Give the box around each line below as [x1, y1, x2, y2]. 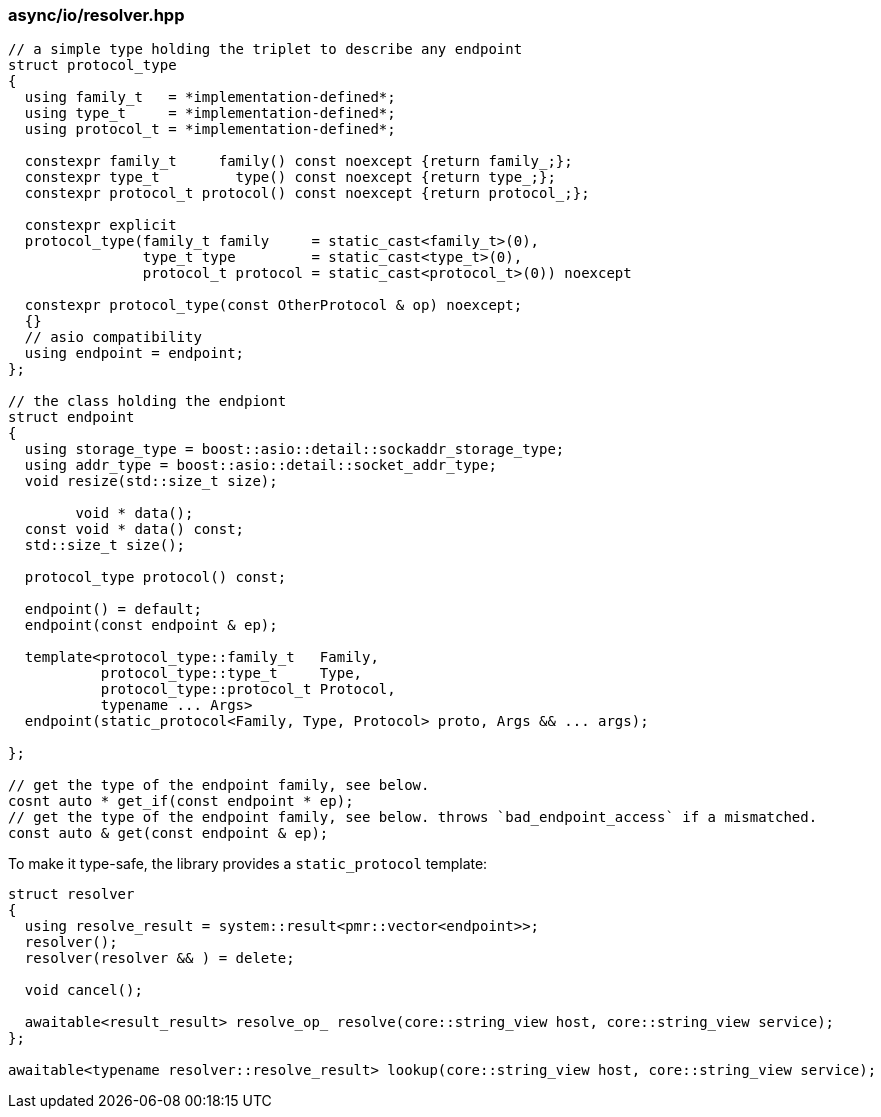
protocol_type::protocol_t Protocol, [100, 681, 396, 698]
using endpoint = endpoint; [24, 345, 245, 362]
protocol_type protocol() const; [24, 569, 287, 586]
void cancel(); [24, 982, 143, 999]
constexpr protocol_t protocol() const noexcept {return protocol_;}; [24, 185, 590, 202]
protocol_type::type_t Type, [100, 665, 363, 682]
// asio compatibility [24, 329, 202, 346]
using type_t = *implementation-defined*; [24, 105, 396, 122]
